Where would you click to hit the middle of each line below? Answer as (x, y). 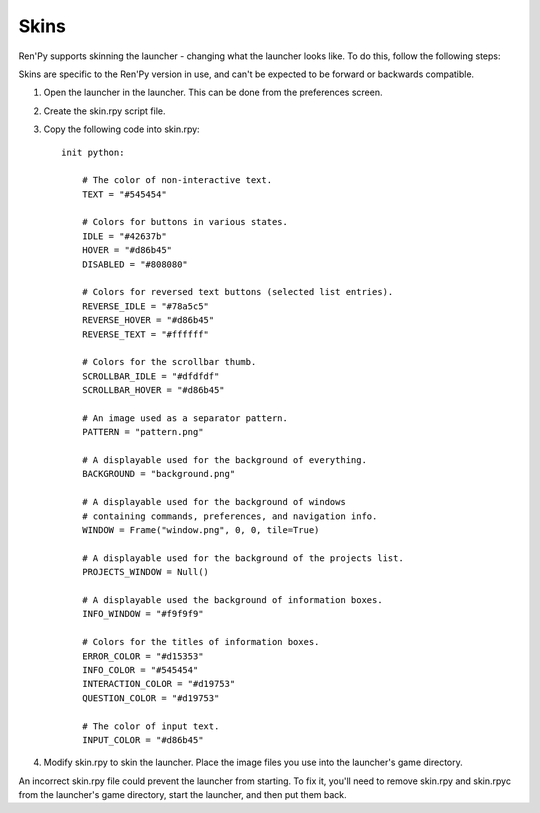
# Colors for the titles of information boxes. (200, 642)
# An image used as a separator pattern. (185, 418)
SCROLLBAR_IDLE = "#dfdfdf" (150, 376)
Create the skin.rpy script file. (104, 111)
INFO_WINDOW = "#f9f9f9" (142, 614)
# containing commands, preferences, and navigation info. (229, 516)
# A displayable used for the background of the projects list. (242, 558)
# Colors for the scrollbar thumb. (169, 362)
